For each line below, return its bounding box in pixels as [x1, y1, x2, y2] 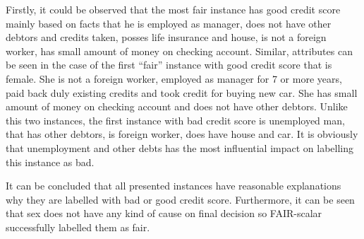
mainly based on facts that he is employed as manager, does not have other [6, 16, 332, 30]
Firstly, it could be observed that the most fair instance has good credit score [6, 2, 341, 16]
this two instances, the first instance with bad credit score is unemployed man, [6, 112, 345, 127]
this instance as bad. [6, 154, 95, 169]
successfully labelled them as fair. [6, 219, 150, 234]
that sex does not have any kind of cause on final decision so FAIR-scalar [6, 206, 322, 221]
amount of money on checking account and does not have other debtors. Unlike [6, 99, 348, 114]
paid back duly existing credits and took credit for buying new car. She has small [6, 85, 358, 100]
